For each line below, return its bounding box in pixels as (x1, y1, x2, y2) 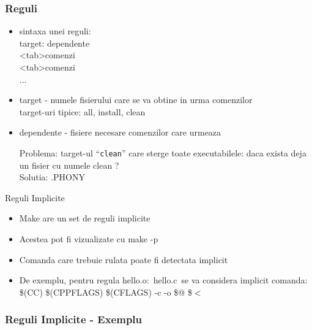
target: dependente (19, 36, 90, 49)
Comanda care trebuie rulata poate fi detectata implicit (19, 253, 228, 266)
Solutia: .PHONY (19, 171, 85, 183)
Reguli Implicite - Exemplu (5, 312, 143, 327)
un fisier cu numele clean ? (19, 158, 119, 171)
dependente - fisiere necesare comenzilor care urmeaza (19, 126, 221, 139)
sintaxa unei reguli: (19, 25, 91, 37)
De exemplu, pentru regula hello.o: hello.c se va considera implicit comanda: (19, 274, 308, 286)
